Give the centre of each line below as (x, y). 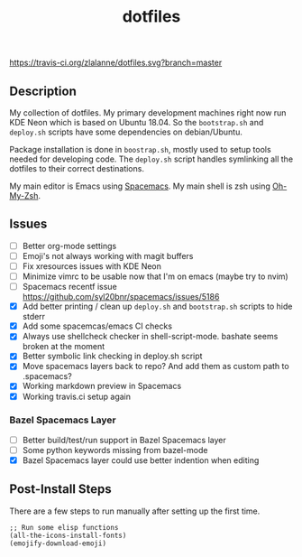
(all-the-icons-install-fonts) (68, 535)
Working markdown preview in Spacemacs (102, 386)
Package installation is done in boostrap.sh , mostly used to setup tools (141, 149)
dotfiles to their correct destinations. (77, 168)
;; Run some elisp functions (64, 527)
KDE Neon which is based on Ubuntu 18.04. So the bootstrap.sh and (137, 122)
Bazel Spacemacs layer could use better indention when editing (141, 460)
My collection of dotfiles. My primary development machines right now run (148, 113)
